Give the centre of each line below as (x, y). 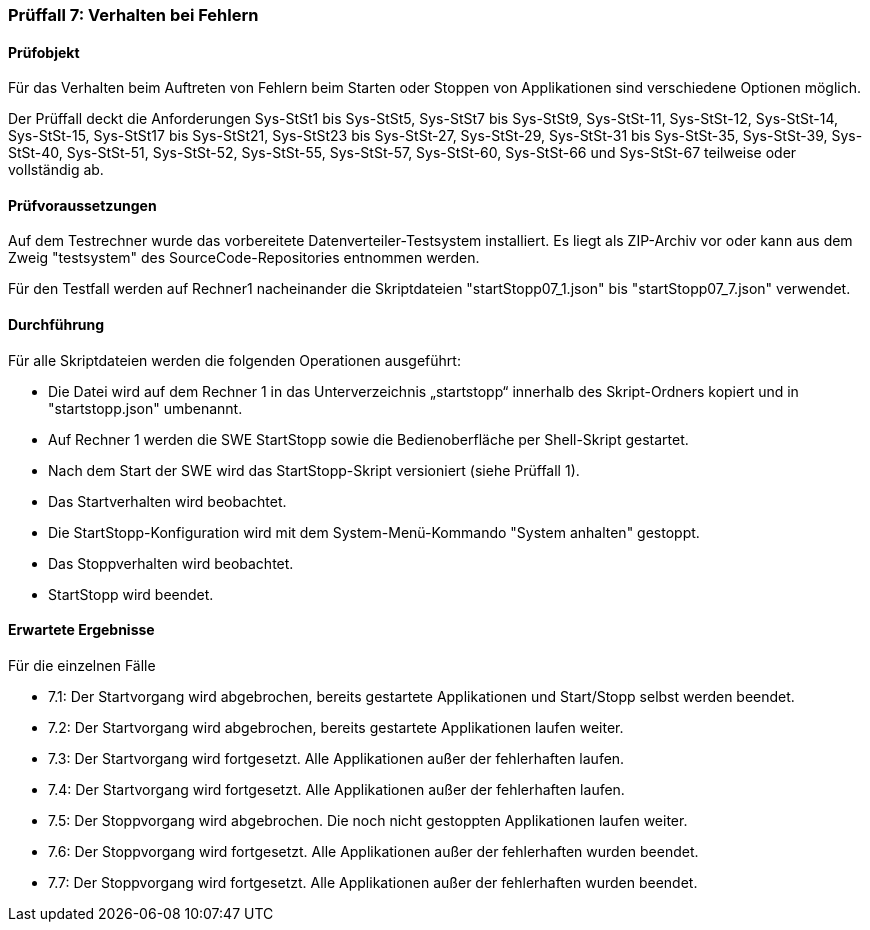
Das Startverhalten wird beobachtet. (167, 501)
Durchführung (56, 325)
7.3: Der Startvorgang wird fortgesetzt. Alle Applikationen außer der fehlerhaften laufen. (336, 758)
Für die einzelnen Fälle (82, 665)
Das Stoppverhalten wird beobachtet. (171, 563)
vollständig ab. (56, 170)
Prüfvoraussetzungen (82, 205)
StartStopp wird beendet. (131, 594)
